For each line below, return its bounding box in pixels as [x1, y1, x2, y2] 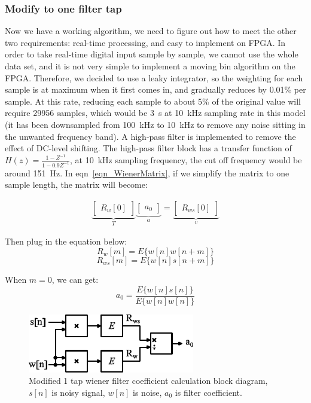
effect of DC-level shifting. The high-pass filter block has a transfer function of [5, 142, 292, 154]
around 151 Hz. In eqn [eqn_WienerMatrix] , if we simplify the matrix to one [5, 166, 289, 179]
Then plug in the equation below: [5, 235, 127, 248]
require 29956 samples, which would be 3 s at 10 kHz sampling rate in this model [5, 106, 306, 119]
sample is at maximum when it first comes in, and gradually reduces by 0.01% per [5, 83, 306, 96]
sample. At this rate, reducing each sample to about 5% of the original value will [5, 94, 301, 107]
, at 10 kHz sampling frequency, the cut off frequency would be [69, 153, 302, 166]
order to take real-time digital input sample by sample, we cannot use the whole [5, 48, 298, 60]
